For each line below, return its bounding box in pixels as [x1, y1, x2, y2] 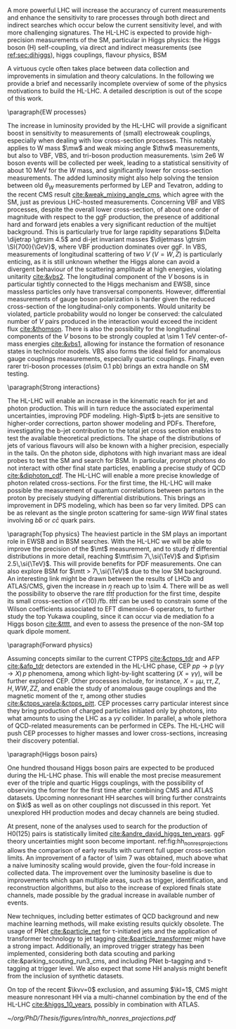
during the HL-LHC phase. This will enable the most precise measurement [7, 771, 221, 779]
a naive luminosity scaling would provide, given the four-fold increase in [7, 860, 216, 870]
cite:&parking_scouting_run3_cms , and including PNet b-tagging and [7, 957, 206, 965]
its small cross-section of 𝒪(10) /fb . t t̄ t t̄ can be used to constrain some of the [7, 596, 228, 605]
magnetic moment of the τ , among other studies [7, 691, 146, 700]
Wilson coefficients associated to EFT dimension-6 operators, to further [7, 604, 216, 613]
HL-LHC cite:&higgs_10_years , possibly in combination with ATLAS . [7, 1000, 200, 1009]
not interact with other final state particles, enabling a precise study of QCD [7, 464, 226, 472]
